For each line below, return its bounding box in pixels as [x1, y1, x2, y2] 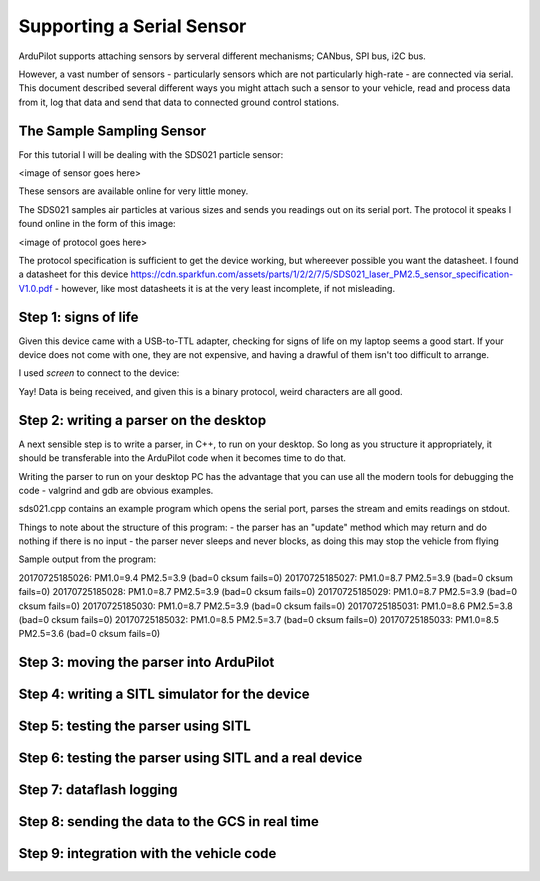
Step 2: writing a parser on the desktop [18, 411, 267, 429]
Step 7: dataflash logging [18, 781, 179, 799]
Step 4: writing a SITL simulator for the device [18, 686, 310, 703]
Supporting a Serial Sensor [18, 15, 247, 37]
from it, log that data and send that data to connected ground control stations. [18, 96, 340, 108]
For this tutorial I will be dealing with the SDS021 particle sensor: [18, 148, 284, 160]
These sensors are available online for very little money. [18, 185, 249, 197]
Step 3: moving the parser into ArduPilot [18, 654, 275, 671]
